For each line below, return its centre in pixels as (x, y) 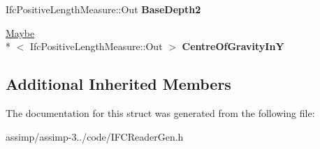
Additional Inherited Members (118, 84)
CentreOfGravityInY (233, 46)
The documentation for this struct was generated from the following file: (160, 112)
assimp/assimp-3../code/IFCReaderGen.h (95, 136)
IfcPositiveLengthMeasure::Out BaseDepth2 (103, 9)
